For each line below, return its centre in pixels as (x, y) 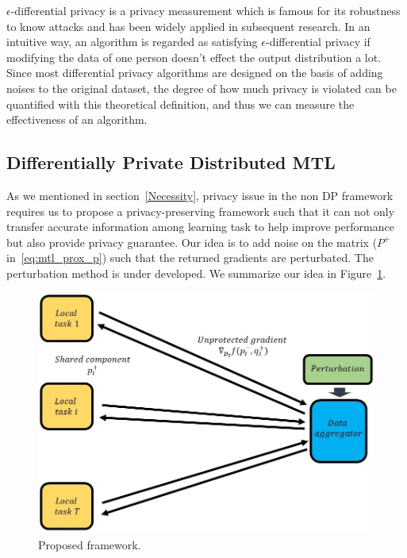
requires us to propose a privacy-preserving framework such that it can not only (201, 211)
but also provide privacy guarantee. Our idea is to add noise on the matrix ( (192, 242)
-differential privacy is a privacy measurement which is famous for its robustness (205, 10)
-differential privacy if (318, 42)
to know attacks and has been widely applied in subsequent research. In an (188, 26)
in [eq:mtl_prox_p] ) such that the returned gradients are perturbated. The (190, 258)
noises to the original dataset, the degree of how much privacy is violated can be (202, 88)
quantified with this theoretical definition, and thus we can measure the (180, 104)
